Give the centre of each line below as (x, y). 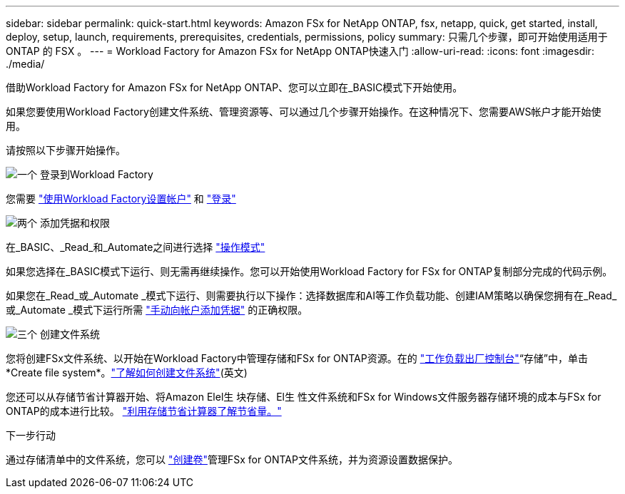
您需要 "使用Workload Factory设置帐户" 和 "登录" (121, 199)
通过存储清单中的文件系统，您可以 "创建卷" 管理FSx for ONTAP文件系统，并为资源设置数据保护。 (232, 459)
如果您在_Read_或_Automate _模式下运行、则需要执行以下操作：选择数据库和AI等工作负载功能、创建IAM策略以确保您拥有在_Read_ (311, 295)
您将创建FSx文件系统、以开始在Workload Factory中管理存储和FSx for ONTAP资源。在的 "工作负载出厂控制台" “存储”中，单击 (297, 358)
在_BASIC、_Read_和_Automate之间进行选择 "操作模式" (136, 247)
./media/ (25, 64)
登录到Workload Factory (96, 174)
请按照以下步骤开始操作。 (66, 150)
